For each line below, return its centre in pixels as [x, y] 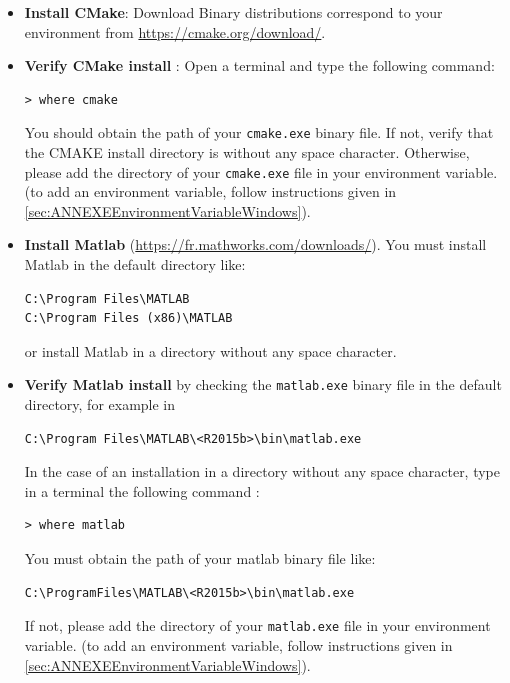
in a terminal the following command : [142, 490]
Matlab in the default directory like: [135, 264]
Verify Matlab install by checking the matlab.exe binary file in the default [263, 384]
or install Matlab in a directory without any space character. [210, 350]
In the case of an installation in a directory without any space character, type [262, 471]
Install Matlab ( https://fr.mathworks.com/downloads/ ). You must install [255, 244]
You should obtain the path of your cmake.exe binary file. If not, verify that [259, 132]
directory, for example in [100, 404]
